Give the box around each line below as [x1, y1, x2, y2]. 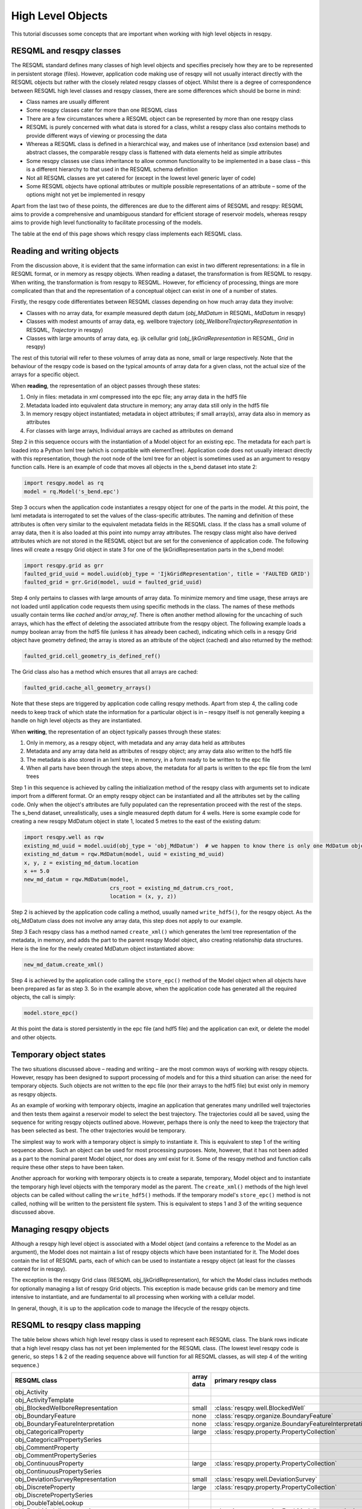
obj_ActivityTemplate [14, 1396, 74, 1405]
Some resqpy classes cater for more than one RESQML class [26, 106, 177, 114]
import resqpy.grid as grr [24, 562, 104, 569]
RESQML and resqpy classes [11, 46, 121, 56]
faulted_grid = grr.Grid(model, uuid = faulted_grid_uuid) [24, 579, 202, 585]
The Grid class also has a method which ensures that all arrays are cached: [11, 668, 198, 675]
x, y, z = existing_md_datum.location [24, 859, 139, 866]
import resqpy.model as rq [24, 480, 104, 487]
